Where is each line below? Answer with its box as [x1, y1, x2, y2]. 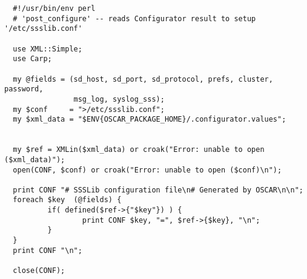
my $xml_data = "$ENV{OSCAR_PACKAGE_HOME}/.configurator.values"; [13, 115, 286, 124]
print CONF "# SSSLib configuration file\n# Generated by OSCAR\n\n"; [13, 185, 303, 194]
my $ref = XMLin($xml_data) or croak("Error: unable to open [13, 145, 265, 154]
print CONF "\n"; [13, 246, 82, 255]
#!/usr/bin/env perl [13, 4, 96, 13]
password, [4, 85, 44, 94]
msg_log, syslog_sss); [73, 94, 165, 103]
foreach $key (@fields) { [13, 195, 122, 205]
